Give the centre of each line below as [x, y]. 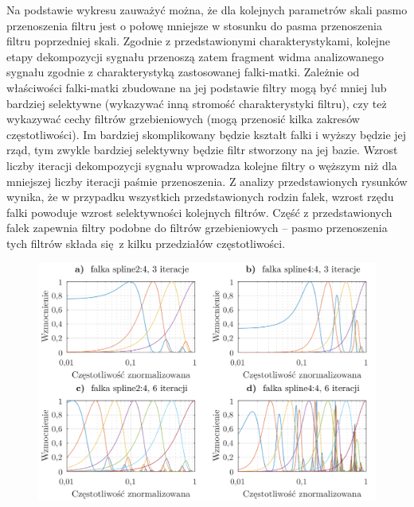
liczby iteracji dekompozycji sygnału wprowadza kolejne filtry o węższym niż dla [202, 165]
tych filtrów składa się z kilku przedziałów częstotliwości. [146, 243]
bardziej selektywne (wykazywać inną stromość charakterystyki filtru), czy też [197, 103]
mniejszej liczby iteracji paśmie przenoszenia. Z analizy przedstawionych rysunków [207, 181]
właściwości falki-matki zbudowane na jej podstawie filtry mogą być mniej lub [197, 87]
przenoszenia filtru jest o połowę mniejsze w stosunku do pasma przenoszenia [194, 25]
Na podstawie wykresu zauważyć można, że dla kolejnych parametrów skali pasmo [207, 10]
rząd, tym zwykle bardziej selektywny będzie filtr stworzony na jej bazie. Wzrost [202, 150]
